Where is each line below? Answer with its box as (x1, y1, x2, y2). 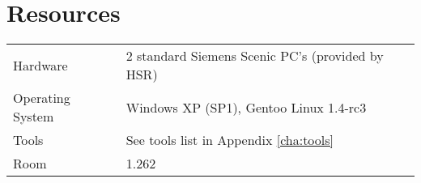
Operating (13, 88, 70, 108)
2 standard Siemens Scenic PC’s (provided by (125, 46, 384, 66)
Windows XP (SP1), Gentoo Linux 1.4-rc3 (125, 97, 367, 117)
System (13, 107, 54, 126)
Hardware (13, 55, 68, 74)
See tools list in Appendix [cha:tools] (125, 130, 334, 150)
